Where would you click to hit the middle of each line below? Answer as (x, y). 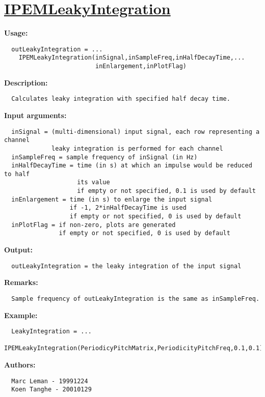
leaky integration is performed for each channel (137, 148)
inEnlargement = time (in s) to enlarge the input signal (112, 199)
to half (17, 174)
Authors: (20, 365)
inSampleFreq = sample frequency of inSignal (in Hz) (104, 157)
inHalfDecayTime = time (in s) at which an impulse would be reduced (132, 166)
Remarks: (21, 282)
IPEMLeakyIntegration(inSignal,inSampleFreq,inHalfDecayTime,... (132, 58)
